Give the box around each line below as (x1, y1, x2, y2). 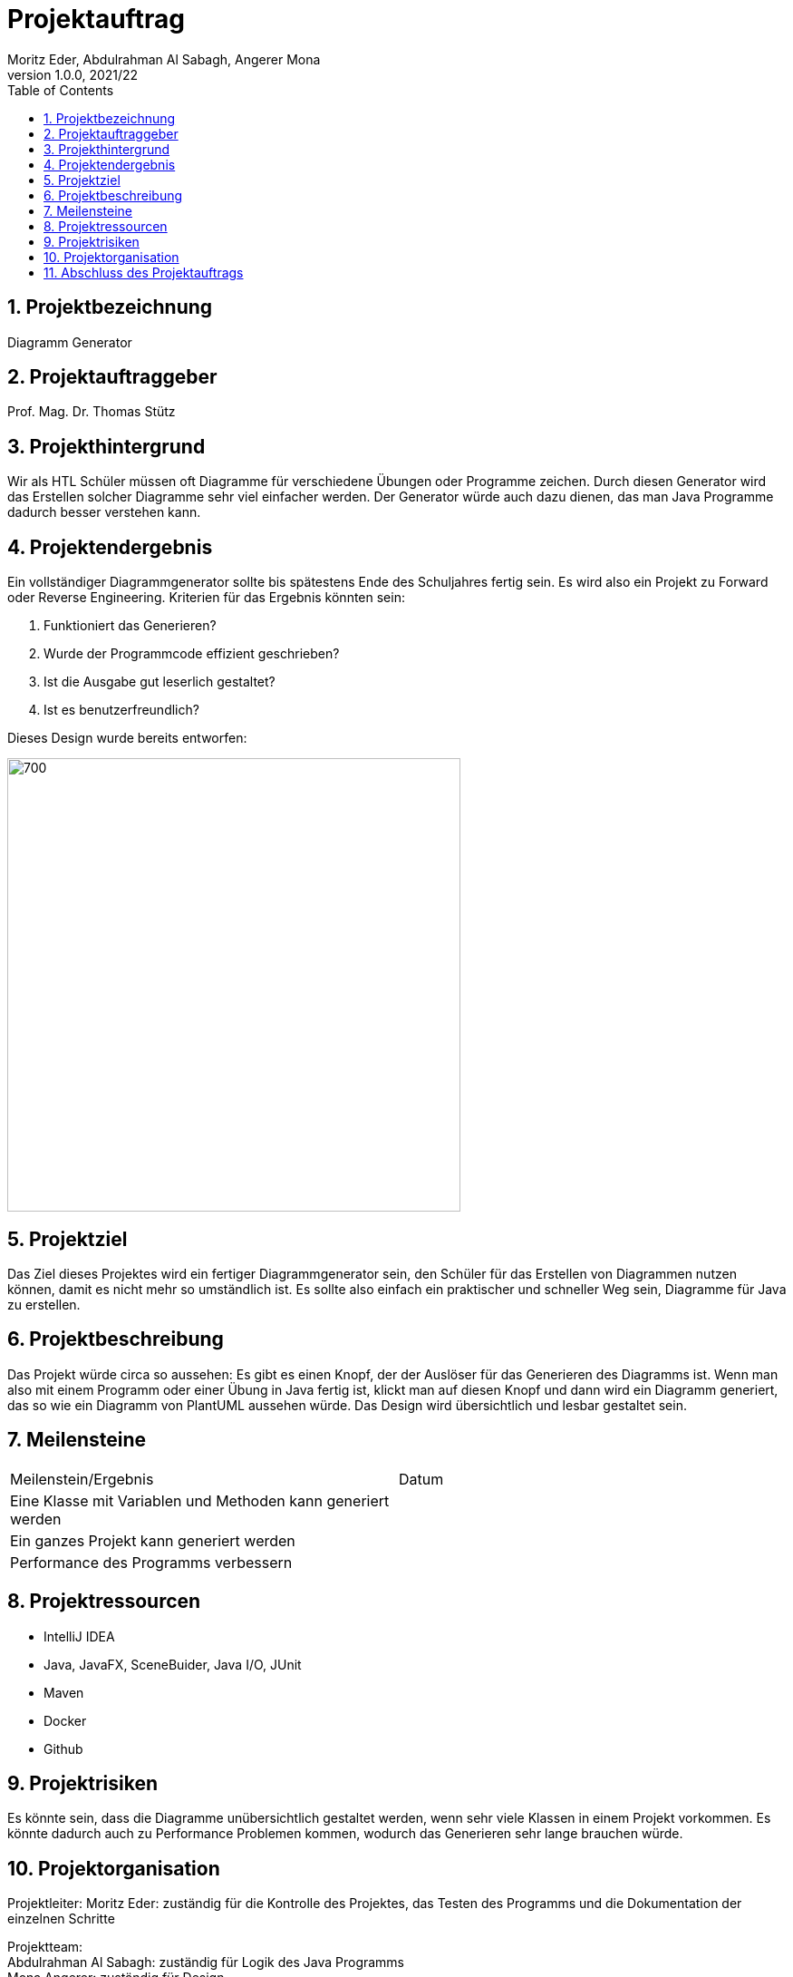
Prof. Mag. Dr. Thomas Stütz (7, 404, 176, 420)
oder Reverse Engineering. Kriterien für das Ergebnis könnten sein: (7, 589, 405, 606)
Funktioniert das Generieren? (44, 618, 217, 634)
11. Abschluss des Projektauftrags (44, 264, 244, 280)
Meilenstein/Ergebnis (10, 1469, 154, 1488)
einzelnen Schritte (7, 1911, 115, 1927)
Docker (44, 1712, 87, 1729)
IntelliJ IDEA (44, 1628, 115, 1644)
